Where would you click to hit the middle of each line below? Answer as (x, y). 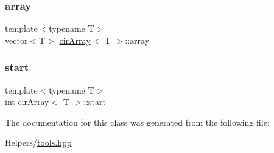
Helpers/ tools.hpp (38, 142)
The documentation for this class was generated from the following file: (137, 122)
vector (16, 40)
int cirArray (27, 102)
